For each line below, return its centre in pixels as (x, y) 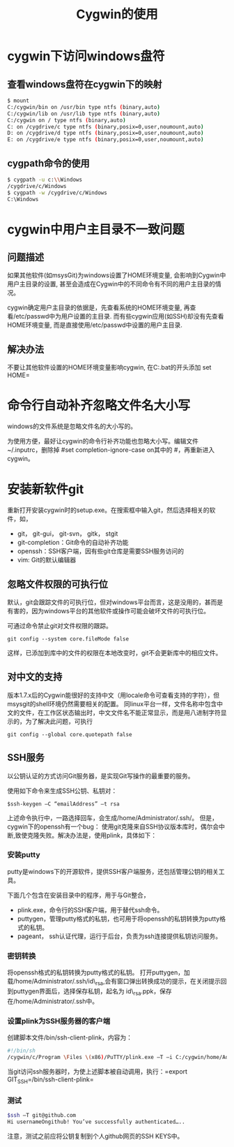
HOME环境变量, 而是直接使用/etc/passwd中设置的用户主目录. (95, 325)
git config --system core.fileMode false (68, 639)
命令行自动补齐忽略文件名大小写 (99, 406)
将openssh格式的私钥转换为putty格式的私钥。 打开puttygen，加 (99, 972)
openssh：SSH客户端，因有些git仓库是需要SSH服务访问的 (101, 551)
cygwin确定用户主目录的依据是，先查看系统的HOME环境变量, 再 (99, 307)
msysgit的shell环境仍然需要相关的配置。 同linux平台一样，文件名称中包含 (112, 703)
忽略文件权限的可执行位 (57, 584)
